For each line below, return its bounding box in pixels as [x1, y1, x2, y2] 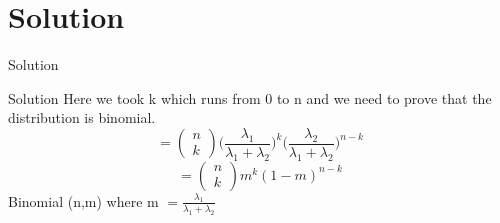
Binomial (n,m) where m [8, 190, 159, 211]
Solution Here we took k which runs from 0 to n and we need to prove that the [8, 87, 492, 108]
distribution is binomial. [8, 107, 156, 128]
